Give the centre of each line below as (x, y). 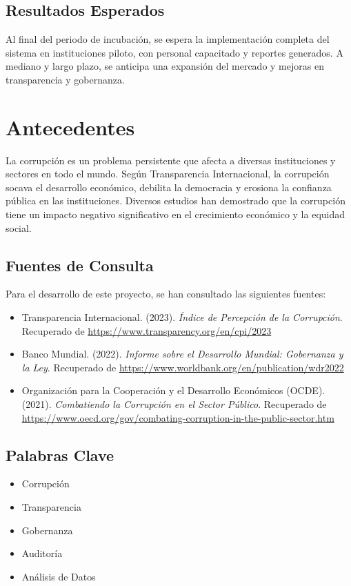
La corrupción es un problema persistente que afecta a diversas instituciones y (171, 160)
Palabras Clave (60, 455)
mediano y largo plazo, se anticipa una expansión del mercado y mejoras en (165, 66)
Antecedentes (70, 127)
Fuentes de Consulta (80, 265)
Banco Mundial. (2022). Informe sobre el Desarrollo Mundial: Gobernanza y (182, 354)
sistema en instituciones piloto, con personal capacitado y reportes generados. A (174, 52)
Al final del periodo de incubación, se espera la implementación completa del (168, 39)
